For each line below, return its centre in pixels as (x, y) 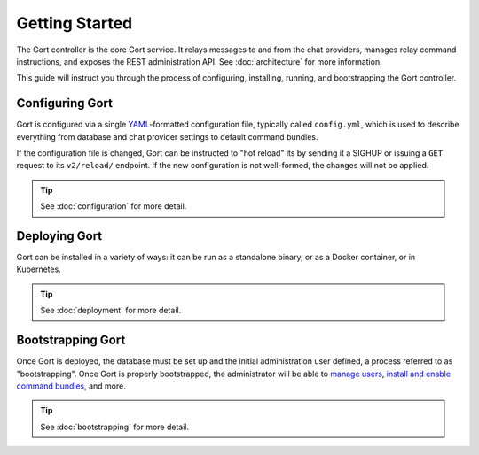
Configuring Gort (64, 103)
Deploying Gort (59, 236)
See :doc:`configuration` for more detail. (114, 206)
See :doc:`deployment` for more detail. (111, 311)
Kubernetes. (39, 269)
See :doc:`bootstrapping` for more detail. (115, 427)
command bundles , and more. (71, 386)
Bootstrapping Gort (71, 340)
